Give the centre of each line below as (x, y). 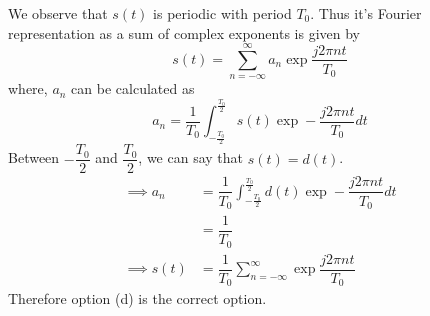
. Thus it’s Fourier (366, 13)
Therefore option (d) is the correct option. (137, 298)
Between (34, 157)
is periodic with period (222, 13)
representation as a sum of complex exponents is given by (184, 32)
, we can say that (191, 157)
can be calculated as (133, 88)
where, (28, 88)
